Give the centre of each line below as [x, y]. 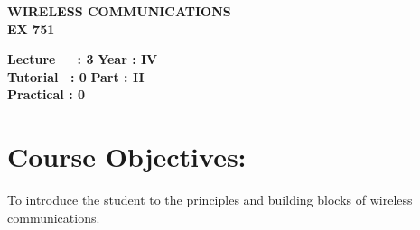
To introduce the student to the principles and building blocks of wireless [210, 200]
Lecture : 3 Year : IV [83, 59]
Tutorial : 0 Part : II [76, 76]
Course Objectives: [127, 156]
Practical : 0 [47, 94]
